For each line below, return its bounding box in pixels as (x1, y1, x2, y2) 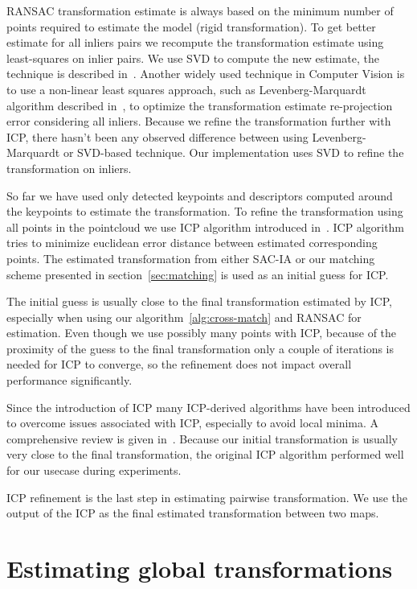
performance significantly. (6, 372, 133, 389)
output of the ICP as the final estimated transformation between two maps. (6, 505, 379, 521)
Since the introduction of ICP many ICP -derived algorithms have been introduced (6, 398, 411, 415)
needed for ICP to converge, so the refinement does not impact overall (6, 356, 352, 373)
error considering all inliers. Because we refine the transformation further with (6, 113, 391, 130)
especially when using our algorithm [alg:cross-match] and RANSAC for (6, 308, 362, 325)
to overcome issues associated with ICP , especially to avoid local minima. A (6, 414, 379, 431)
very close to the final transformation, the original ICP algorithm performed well (6, 446, 404, 463)
